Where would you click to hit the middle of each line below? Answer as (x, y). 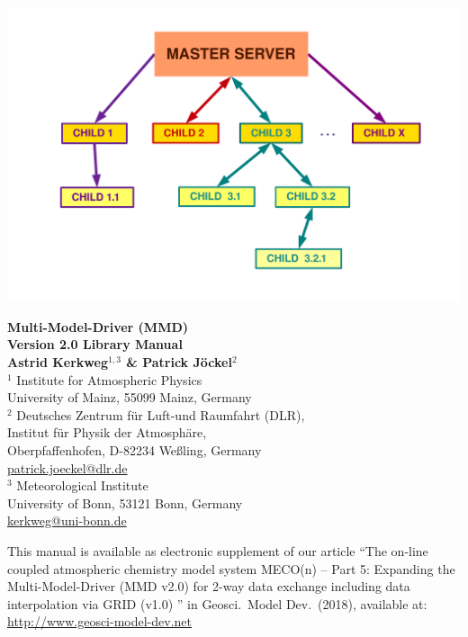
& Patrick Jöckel (179, 362)
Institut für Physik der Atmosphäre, (107, 432)
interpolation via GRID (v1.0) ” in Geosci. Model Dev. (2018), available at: (217, 603)
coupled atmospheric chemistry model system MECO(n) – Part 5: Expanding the (231, 568)
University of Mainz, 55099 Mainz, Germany (130, 397)
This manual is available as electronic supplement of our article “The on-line (218, 551)
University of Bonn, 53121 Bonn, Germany (125, 502)
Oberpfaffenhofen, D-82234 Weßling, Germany (135, 450)
